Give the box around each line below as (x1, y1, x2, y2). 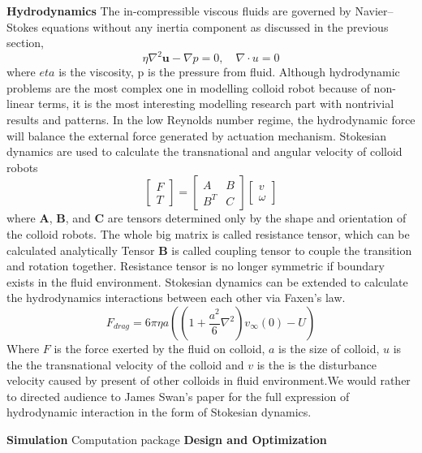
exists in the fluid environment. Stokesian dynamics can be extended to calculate (6, 273, 408, 290)
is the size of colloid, (278, 340, 380, 356)
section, (6, 34, 44, 51)
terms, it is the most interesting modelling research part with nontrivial (37, 95, 394, 112)
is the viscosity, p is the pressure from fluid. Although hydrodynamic (58, 63, 400, 80)
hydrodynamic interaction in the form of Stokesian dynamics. (6, 403, 312, 421)
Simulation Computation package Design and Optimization (6, 430, 327, 447)
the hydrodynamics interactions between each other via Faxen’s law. (6, 289, 346, 306)
